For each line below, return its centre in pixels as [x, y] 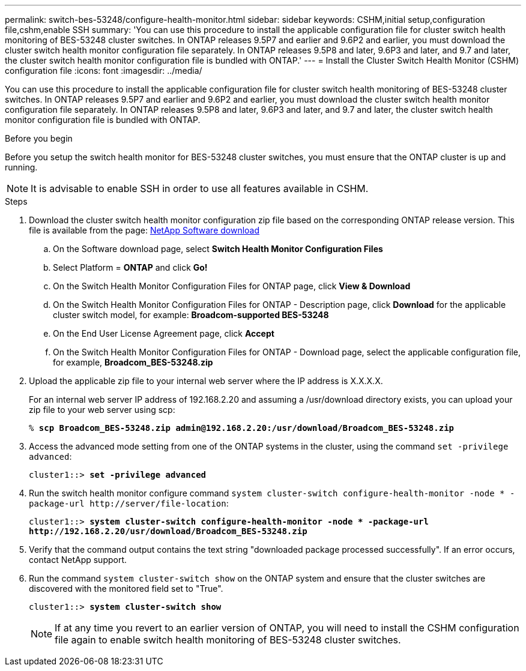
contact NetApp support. [78, 560]
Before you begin [39, 138]
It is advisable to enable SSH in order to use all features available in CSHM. [200, 188]
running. [21, 167]
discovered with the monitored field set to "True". [126, 588]
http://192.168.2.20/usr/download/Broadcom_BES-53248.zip [168, 531]
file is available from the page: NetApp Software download [144, 230]
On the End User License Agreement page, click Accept [164, 333]
